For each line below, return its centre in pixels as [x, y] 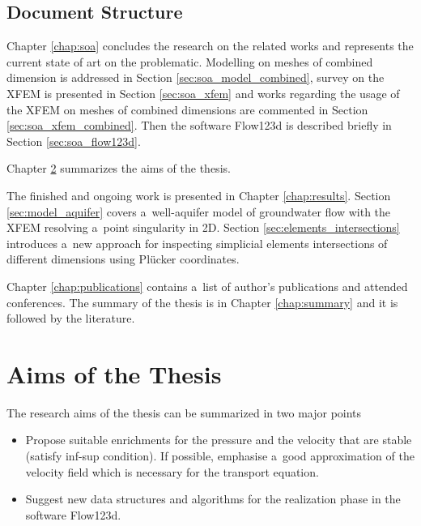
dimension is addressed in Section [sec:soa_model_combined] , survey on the [196, 77]
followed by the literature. [71, 318]
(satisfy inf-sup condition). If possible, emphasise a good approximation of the [220, 456]
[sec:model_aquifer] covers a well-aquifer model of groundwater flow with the [199, 211]
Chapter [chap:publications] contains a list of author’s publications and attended [207, 286]
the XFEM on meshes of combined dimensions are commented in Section [187, 109]
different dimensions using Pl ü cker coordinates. [123, 259]
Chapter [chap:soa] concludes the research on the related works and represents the [210, 46]
